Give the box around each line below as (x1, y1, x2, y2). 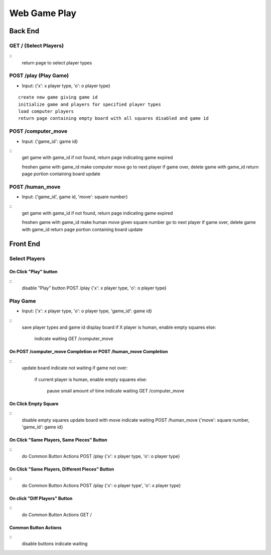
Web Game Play (9, 8, 77, 19)
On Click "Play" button (9, 269, 58, 275)
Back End (9, 27, 40, 35)
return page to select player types (22, 59, 92, 65)
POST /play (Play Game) (9, 72, 69, 79)
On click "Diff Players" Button (9, 495, 73, 501)
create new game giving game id (18, 95, 98, 100)
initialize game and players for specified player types (18, 101, 162, 107)
